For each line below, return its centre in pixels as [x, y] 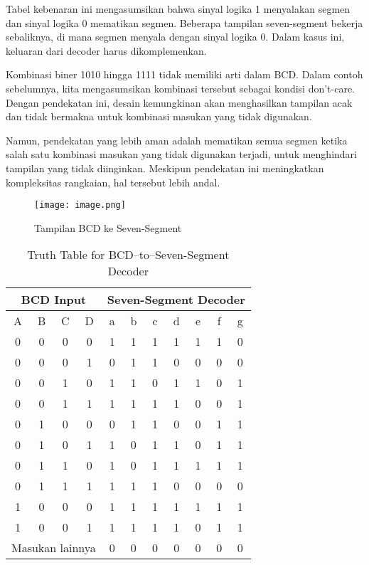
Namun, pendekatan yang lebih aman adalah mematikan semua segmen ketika [177, 140]
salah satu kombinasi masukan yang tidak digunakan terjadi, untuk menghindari [181, 154]
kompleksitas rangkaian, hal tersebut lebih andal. [113, 182]
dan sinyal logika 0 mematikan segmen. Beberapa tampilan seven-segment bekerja [184, 22]
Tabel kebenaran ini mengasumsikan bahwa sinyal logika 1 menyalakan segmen [178, 9]
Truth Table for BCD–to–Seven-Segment [128, 255]
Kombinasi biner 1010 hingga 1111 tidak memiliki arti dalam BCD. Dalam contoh [184, 74]
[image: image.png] [80, 205]
